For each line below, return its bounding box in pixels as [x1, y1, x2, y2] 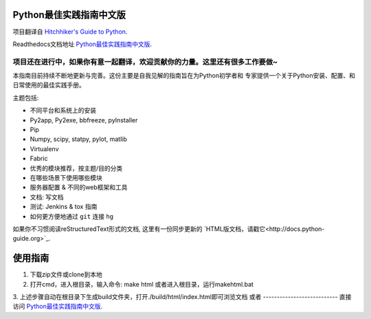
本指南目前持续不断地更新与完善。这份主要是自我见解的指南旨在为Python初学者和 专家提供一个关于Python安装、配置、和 [12, 71, 356, 80]
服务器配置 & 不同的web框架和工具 [30, 183, 128, 192]
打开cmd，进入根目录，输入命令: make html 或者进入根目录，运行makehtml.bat [30, 280, 254, 288]
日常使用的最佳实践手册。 [12, 81, 85, 89]
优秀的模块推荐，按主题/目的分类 [30, 164, 123, 172]
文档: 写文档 [30, 192, 64, 201]
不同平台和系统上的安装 [30, 107, 96, 115]
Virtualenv [30, 144, 59, 153]
